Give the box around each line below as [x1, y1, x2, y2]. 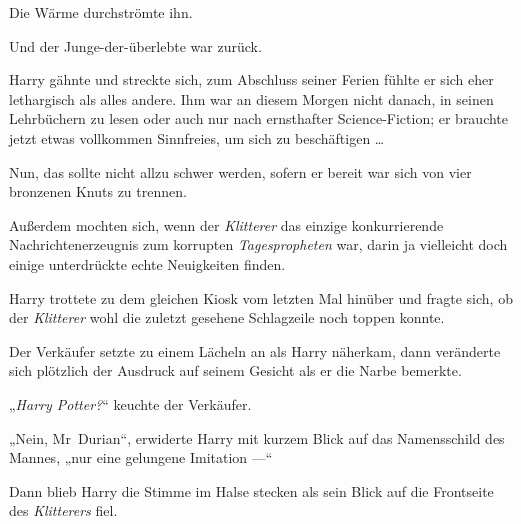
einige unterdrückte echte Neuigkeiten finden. [9, 253, 286, 274]
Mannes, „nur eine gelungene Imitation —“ [9, 447, 273, 468]
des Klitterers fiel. [9, 500, 118, 521]
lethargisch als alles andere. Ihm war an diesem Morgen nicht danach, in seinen [9, 88, 494, 109]
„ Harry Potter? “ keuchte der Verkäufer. [9, 393, 252, 414]
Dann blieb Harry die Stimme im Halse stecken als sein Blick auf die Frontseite [9, 480, 494, 501]
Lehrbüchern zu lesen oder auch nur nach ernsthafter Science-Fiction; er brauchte [9, 108, 509, 129]
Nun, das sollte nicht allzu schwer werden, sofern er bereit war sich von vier [9, 161, 472, 182]
